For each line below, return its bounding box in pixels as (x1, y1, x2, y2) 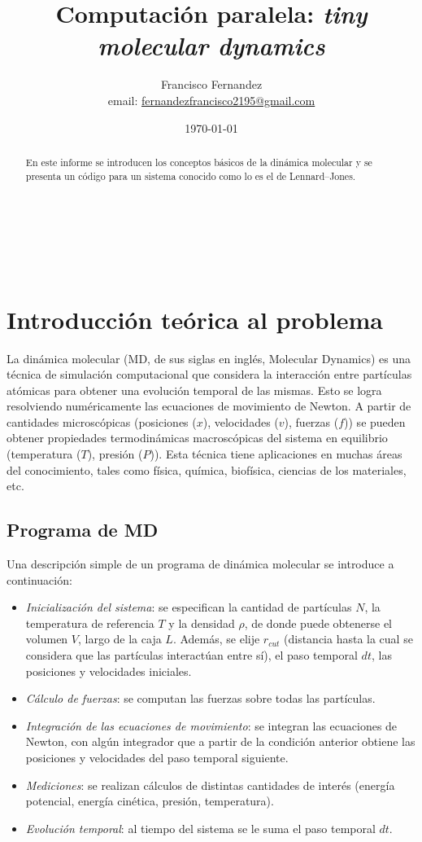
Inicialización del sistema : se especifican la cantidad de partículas (25, 599, 352, 616)
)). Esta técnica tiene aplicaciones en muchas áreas (150, 445, 402, 463)
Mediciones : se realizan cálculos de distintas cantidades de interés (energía (25, 776, 395, 793)
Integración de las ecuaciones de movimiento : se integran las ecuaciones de (25, 717, 398, 734)
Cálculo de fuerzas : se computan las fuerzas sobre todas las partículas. (25, 690, 376, 707)
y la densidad (168, 614, 235, 631)
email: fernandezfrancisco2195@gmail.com (107, 91, 315, 108)
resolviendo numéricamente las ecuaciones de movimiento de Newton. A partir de (7, 397, 411, 414)
